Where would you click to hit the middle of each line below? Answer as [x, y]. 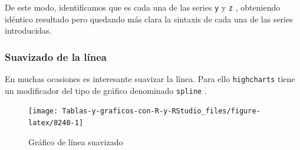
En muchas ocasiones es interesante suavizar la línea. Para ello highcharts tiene [150, 79]
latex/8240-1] [56, 123]
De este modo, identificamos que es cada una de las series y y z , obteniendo [143, 7]
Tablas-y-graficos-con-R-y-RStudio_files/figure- [161, 111]
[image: [43, 111]
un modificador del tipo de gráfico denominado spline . [106, 90]
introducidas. [28, 30]
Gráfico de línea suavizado [76, 141]
